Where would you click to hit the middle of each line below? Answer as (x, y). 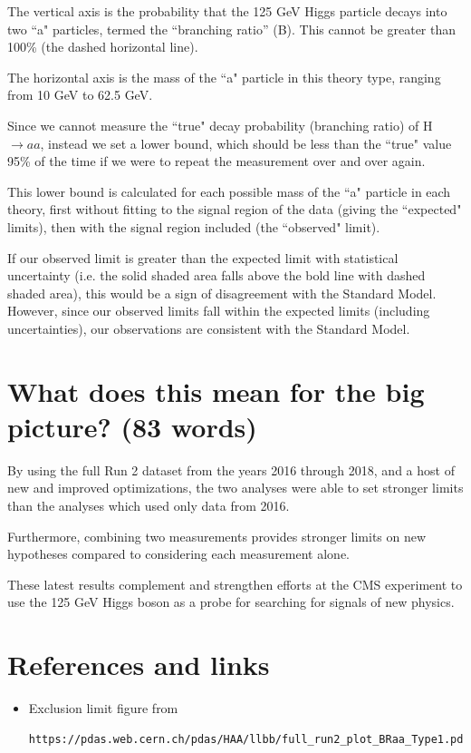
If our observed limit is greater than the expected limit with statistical (203, 257)
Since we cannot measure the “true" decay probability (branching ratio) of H (220, 125)
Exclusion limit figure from (103, 708)
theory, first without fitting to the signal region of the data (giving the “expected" (235, 209)
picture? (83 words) (132, 426)
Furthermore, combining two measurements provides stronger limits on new (217, 536)
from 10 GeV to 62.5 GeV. (80, 95)
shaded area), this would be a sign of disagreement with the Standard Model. (222, 293)
